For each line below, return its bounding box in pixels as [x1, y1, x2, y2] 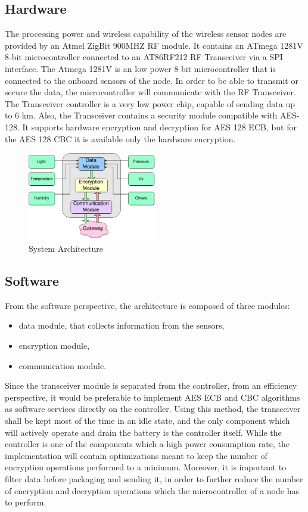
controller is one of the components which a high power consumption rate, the [5, 438, 290, 450]
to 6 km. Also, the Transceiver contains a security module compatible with [5, 109, 278, 121]
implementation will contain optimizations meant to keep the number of [5, 449, 267, 461]
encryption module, [18, 339, 90, 351]
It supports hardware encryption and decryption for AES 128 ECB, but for [22, 120, 297, 133]
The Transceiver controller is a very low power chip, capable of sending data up [5, 97, 295, 110]
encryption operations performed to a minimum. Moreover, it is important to [5, 461, 287, 473]
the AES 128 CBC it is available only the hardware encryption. [5, 132, 236, 145]
